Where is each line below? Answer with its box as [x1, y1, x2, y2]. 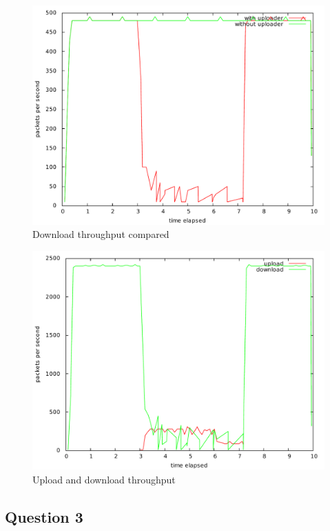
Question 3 [5, 505, 83, 527]
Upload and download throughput [32, 472, 176, 486]
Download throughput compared [32, 227, 169, 241]
